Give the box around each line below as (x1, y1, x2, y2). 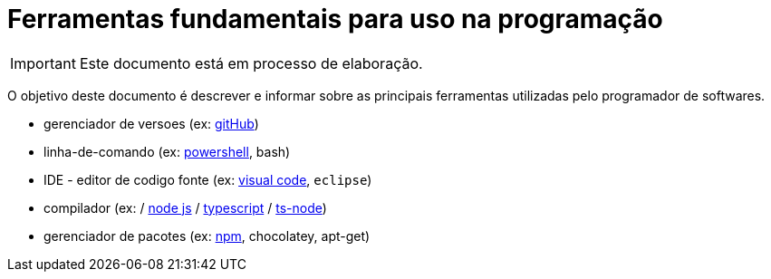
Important (10, 53, 76, 72)
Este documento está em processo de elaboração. (79, 53, 423, 72)
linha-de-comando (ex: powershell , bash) (43, 143, 291, 159)
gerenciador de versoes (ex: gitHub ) (43, 115, 259, 131)
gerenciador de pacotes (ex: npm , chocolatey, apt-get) (43, 227, 371, 244)
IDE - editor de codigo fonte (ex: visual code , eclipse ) (43, 171, 372, 188)
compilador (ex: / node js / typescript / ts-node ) (43, 199, 327, 216)
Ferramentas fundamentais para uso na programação (7, 4, 663, 34)
